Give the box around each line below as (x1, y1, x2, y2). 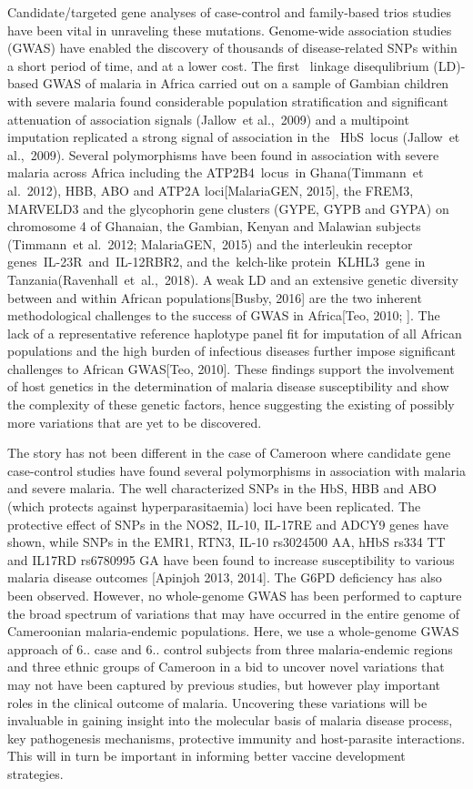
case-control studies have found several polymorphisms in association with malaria (7, 460, 466, 480)
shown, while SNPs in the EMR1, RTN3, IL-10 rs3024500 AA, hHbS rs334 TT (7, 532, 446, 551)
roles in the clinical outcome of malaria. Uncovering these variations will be (7, 693, 428, 712)
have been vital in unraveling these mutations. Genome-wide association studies (7, 20, 452, 39)
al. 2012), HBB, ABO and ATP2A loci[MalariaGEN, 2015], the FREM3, (7, 180, 414, 199)
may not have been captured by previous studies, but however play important (7, 674, 441, 693)
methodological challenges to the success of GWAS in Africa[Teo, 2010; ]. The (7, 306, 440, 325)
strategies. (7, 764, 64, 783)
